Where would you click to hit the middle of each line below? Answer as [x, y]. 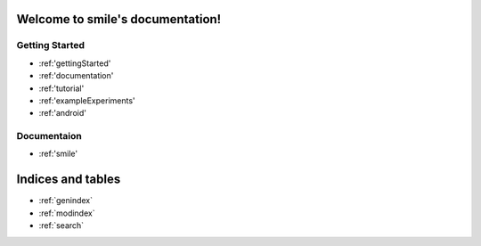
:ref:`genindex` [66, 201]
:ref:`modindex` [67, 213]
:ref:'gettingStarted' [75, 63]
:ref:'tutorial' [61, 88]
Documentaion [49, 136]
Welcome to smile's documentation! [119, 19]
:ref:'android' [62, 113]
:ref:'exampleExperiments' [87, 100]
